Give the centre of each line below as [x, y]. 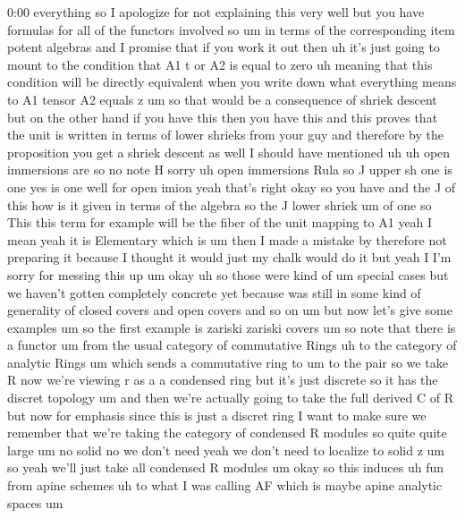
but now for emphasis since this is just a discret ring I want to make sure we [217, 415]
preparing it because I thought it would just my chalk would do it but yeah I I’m [229, 257]
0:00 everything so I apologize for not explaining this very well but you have [216, 12]
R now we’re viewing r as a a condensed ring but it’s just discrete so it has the [223, 380]
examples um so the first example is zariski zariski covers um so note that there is [232, 327]
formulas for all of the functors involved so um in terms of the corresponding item [231, 29]
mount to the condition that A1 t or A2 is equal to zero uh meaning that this [220, 64]
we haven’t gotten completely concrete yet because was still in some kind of [214, 292]
